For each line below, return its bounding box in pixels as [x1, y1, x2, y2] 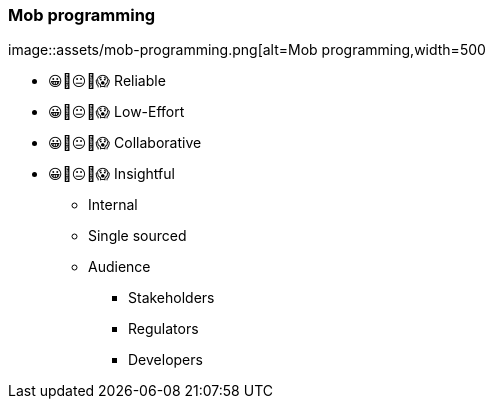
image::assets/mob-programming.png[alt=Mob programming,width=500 [8, 41, 486, 59]
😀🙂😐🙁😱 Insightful [48, 165, 175, 183]
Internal [88, 196, 138, 214]
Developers [128, 351, 203, 369]
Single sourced [88, 227, 187, 245]
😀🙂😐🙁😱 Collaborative [48, 134, 202, 152]
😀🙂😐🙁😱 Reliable [48, 72, 166, 90]
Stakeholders [128, 289, 215, 307]
